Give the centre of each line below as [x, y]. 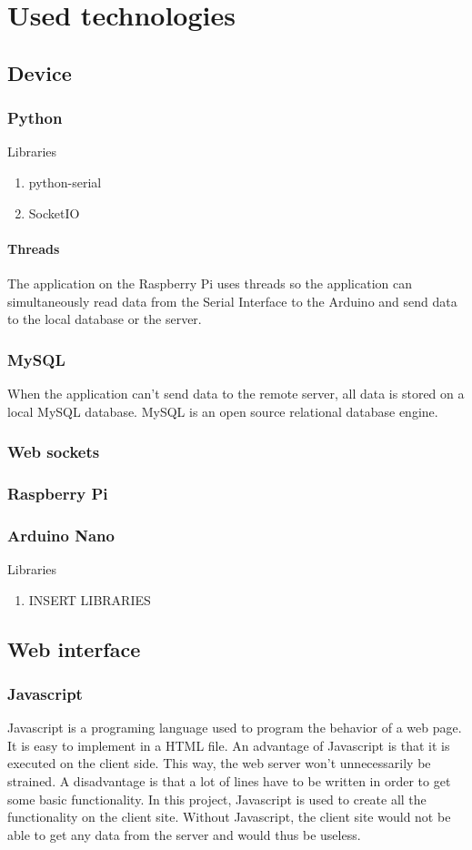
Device [40, 72]
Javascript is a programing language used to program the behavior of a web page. [235, 728]
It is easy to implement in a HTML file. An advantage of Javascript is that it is [229, 745]
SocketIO [54, 212]
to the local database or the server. [105, 319]
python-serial [65, 182]
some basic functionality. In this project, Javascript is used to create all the [217, 799]
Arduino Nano [61, 535]
